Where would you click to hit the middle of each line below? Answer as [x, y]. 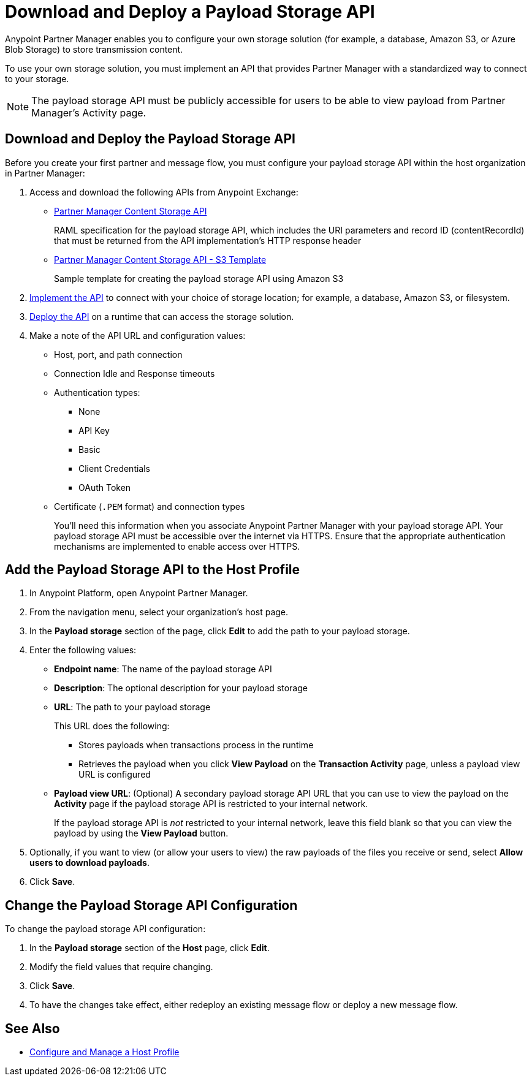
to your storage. [37, 78]
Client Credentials [115, 468]
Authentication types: [97, 392]
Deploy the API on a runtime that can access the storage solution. [162, 316]
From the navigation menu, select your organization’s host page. [159, 612]
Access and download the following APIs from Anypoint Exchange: [164, 192]
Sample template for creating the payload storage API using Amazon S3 [199, 278]
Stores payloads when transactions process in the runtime [196, 745]
